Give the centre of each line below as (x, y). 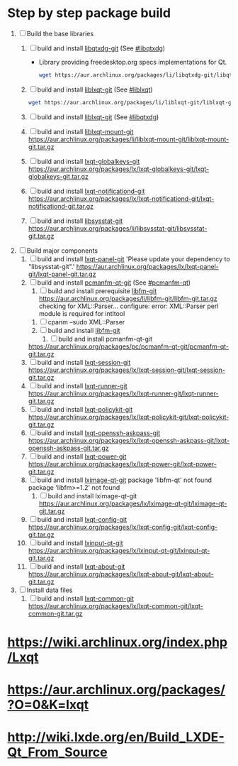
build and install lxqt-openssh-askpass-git (99, 433)
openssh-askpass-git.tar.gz (69, 448)
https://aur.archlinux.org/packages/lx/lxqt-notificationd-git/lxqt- (121, 198)
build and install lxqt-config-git (82, 519)
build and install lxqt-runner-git (82, 385)
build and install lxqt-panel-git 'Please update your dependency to (134, 259)
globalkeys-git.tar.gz (58, 176)
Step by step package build (89, 13)
